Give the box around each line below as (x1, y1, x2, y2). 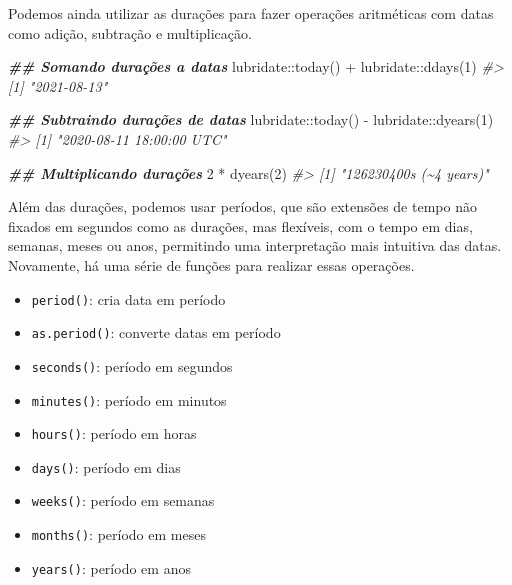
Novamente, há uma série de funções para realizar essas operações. (8, 254, 415, 275)
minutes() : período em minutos (31, 389, 227, 410)
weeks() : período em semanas (31, 490, 215, 511)
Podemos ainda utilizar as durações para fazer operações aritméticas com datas (8, 3, 494, 23)
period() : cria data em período (31, 288, 226, 309)
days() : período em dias (31, 456, 181, 477)
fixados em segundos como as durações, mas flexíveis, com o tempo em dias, (8, 215, 473, 236)
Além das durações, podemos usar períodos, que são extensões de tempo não (8, 196, 477, 217)
